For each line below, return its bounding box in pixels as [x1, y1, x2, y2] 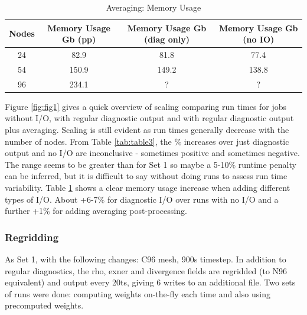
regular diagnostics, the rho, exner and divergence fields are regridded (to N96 [5, 264, 288, 277]
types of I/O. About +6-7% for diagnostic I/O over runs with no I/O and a [5, 193, 279, 205]
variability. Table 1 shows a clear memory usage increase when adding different [5, 181, 290, 193]
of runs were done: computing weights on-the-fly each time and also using [5, 287, 270, 300]
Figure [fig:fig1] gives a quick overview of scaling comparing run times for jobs [5, 100, 287, 112]
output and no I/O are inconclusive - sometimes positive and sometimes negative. [5, 147, 300, 159]
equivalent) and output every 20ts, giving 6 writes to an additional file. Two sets [5, 276, 296, 288]
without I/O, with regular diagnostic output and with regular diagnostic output [5, 112, 294, 124]
